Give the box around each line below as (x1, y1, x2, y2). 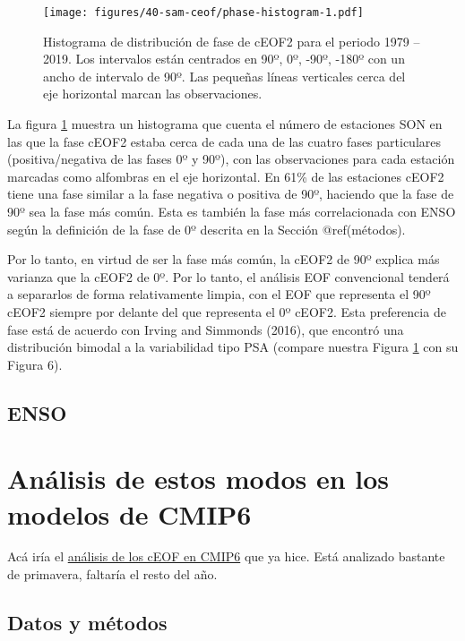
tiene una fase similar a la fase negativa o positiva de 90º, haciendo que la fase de (7, 184, 454, 203)
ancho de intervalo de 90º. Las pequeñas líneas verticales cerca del (43, 66, 406, 85)
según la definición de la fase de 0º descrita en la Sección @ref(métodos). (7, 219, 406, 238)
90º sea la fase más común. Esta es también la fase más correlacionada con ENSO (7, 202, 456, 220)
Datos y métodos (7, 609, 168, 637)
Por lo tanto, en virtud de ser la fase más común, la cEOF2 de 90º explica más (7, 250, 440, 269)
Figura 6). (7, 355, 63, 373)
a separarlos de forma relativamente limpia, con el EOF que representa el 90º (7, 285, 431, 303)
